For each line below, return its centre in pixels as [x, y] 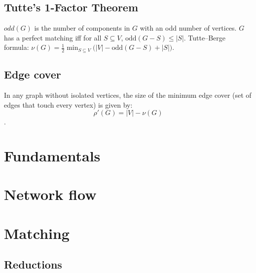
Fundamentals [52, 156]
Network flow [50, 194]
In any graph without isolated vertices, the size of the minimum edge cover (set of [128, 95]
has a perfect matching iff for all [53, 37]
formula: [17, 47]
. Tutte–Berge [205, 37]
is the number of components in [82, 28]
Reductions [33, 264]
